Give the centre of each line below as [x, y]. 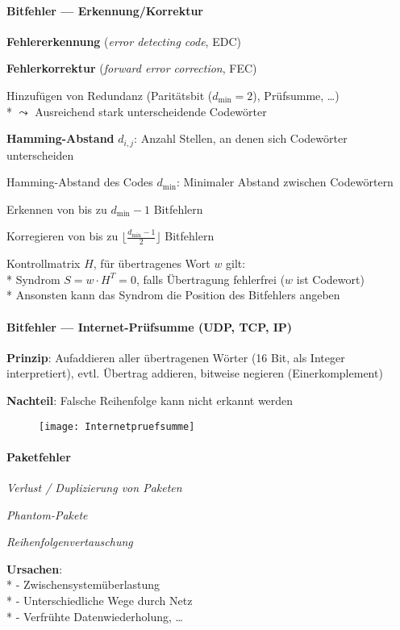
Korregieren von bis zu [62, 236]
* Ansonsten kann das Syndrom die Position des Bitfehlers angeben [173, 295]
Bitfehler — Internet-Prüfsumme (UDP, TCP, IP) [150, 326]
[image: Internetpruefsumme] [117, 426]
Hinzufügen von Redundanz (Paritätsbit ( [110, 95]
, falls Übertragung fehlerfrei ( [210, 279]
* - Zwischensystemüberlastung [83, 584]
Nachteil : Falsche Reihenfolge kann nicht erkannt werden [150, 400]
